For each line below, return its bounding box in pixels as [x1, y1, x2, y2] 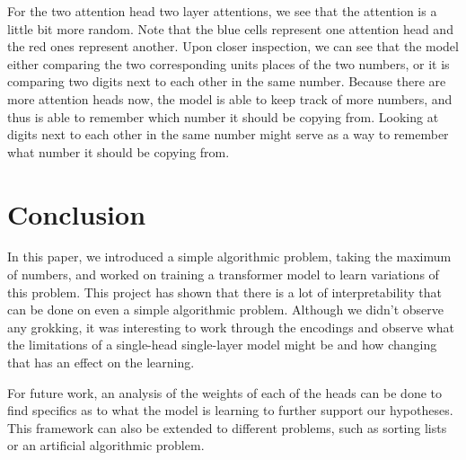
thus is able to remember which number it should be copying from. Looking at [7, 107, 439, 126]
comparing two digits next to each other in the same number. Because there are [7, 72, 446, 91]
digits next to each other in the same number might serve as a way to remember [7, 125, 449, 144]
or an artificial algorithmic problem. [7, 436, 205, 455]
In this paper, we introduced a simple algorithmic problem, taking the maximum [7, 247, 452, 266]
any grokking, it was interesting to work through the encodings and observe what [7, 317, 454, 336]
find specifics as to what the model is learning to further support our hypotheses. [7, 401, 453, 420]
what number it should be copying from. [7, 142, 230, 161]
